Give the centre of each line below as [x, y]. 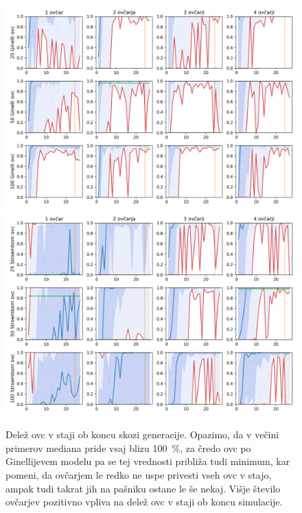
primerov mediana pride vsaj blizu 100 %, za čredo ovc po [128, 448]
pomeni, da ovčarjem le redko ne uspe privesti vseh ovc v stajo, [139, 474]
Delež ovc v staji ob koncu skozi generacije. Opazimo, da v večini [142, 434]
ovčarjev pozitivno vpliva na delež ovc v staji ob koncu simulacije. [144, 502]
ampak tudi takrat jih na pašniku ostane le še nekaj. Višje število [143, 488]
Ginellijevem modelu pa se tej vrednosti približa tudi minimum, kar [148, 461]
